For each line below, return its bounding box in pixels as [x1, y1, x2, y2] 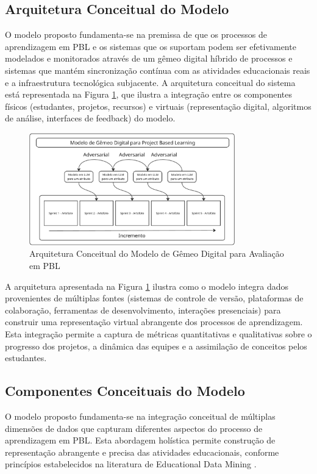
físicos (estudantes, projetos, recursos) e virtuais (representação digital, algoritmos [5, 99, 312, 112]
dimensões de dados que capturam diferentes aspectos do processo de [5, 422, 263, 434]
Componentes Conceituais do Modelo [5, 381, 245, 400]
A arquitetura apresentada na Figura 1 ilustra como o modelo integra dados [5, 279, 289, 292]
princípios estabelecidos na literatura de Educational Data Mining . [5, 458, 257, 470]
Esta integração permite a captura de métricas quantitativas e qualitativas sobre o [5, 327, 312, 340]
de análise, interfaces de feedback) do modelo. [5, 112, 176, 124]
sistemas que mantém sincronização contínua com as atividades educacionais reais [5, 63, 310, 76]
